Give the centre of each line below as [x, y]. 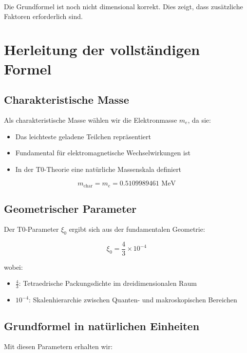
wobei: [13, 267]
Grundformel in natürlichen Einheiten [102, 326]
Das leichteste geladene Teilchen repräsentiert [83, 136]
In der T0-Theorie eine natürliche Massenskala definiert [98, 169]
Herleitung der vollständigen [102, 49]
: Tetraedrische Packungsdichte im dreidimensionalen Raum [108, 283]
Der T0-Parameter [31, 229]
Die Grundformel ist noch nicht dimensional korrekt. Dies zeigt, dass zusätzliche [123, 6]
